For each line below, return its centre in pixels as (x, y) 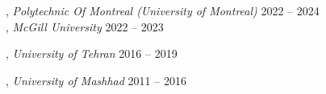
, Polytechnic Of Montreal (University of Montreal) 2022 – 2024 (163, 10)
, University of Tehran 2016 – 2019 (92, 53)
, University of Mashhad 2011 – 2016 (96, 80)
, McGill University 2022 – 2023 (85, 26)
